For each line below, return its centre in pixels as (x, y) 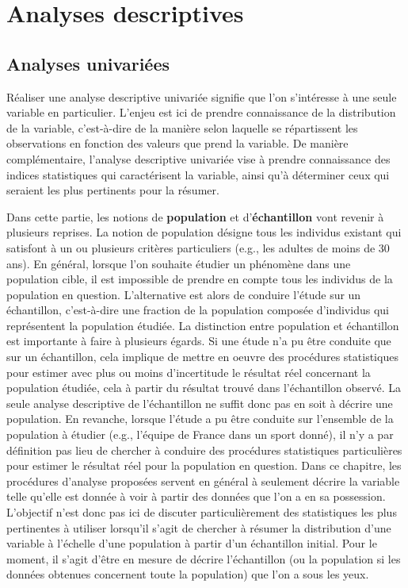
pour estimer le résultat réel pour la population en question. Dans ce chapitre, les (204, 465)
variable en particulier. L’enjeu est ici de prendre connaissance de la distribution (201, 112)
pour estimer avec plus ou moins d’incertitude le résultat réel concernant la (189, 372)
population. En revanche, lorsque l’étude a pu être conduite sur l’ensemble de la (200, 419)
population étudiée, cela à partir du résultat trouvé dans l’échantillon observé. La (204, 388)
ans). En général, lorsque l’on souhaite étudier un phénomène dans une (179, 263)
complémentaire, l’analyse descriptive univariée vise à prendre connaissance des (198, 158)
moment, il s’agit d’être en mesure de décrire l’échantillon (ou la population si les (204, 558)
